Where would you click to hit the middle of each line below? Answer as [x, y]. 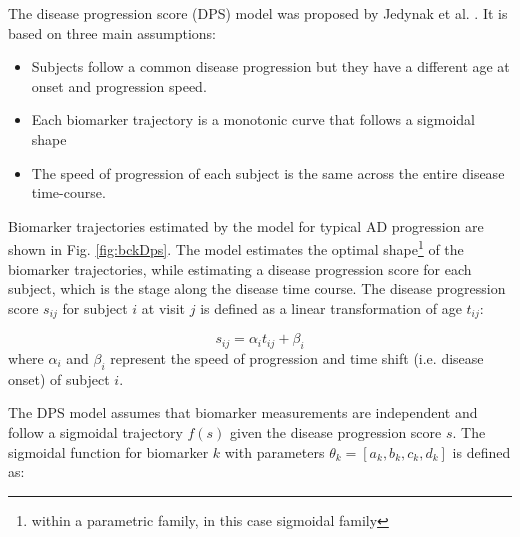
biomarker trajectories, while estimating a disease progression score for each [240, 268]
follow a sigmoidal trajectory [95, 432]
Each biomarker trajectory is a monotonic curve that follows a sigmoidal [253, 119]
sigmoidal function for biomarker [108, 451]
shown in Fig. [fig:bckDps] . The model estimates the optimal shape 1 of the [236, 247]
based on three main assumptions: [112, 32]
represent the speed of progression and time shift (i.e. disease [297, 358]
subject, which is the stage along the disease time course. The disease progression [257, 288]
